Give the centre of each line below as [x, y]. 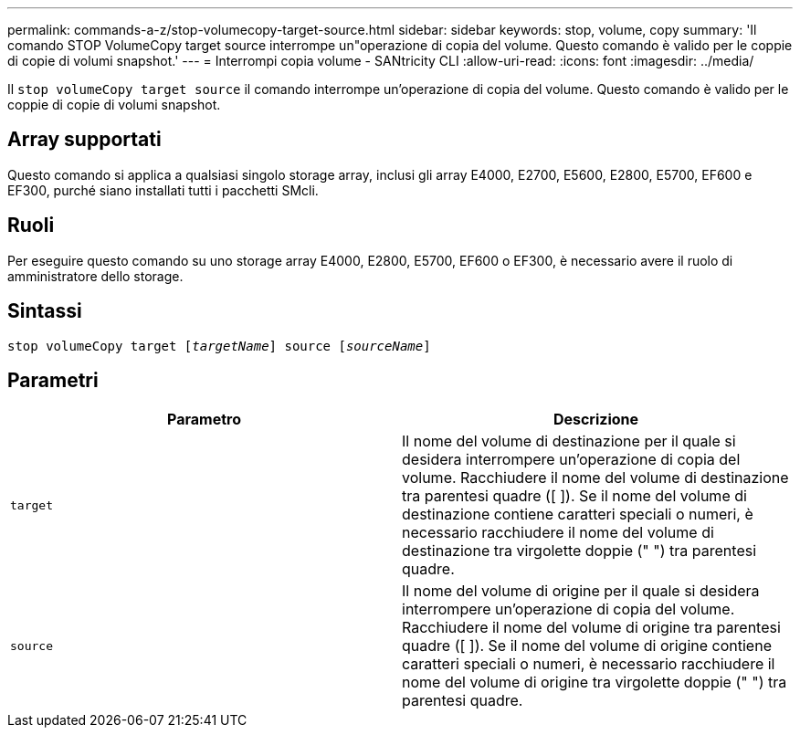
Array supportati [84, 140]
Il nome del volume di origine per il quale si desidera [581, 591]
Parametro [204, 420]
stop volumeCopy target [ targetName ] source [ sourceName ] [219, 346]
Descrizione [596, 420]
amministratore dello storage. [95, 276]
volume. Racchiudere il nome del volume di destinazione [595, 478]
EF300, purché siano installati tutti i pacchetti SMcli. [163, 190]
